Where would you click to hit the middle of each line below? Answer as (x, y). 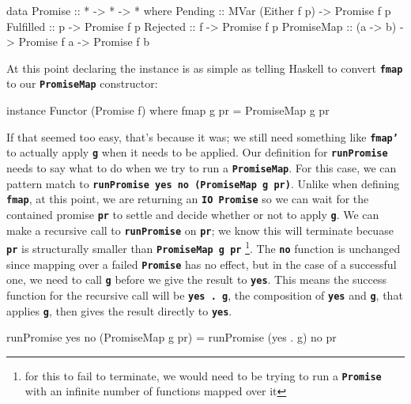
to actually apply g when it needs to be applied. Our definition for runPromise (197, 152)
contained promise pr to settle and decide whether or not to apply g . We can (193, 214)
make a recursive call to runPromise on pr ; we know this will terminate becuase (200, 230)
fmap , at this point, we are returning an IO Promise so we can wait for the (188, 199)
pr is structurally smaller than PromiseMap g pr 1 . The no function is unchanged (204, 247)
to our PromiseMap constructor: (82, 83)
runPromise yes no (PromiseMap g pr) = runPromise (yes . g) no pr (172, 337)
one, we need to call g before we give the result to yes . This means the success (196, 279)
